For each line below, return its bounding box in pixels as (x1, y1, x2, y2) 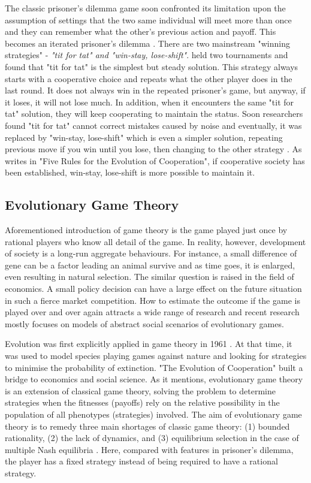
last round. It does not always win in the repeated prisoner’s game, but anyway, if (5, 84, 306, 96)
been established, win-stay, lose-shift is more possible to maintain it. (5, 166, 255, 179)
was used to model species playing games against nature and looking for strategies (5, 349, 307, 362)
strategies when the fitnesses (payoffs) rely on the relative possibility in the (5, 396, 280, 409)
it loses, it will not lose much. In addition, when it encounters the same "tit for (5, 95, 294, 108)
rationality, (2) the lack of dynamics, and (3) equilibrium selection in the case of (5, 431, 299, 444)
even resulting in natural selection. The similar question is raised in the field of (5, 270, 294, 283)
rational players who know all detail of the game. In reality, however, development (5, 235, 306, 247)
